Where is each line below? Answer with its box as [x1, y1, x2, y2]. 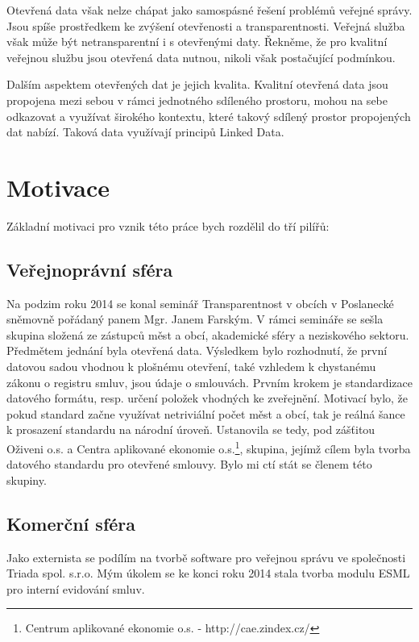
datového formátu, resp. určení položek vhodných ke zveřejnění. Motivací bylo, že [6, 390, 409, 406]
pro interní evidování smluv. [6, 580, 145, 597]
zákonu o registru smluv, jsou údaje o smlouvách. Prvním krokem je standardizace [6, 373, 413, 390]
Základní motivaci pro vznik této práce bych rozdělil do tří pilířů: [6, 217, 330, 234]
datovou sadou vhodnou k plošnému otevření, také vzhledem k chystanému [6, 358, 376, 375]
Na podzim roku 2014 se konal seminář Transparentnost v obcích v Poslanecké [6, 294, 394, 311]
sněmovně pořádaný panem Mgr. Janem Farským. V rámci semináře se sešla [6, 311, 384, 327]
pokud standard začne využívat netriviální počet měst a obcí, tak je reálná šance [6, 405, 405, 422]
